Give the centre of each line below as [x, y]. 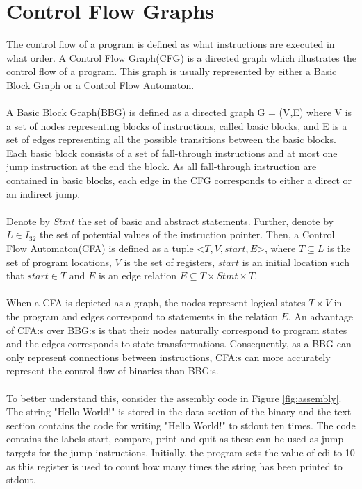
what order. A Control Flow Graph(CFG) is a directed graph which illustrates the [181, 57]
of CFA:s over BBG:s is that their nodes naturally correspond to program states [177, 330]
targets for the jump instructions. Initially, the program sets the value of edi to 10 [181, 452]
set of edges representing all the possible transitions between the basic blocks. [171, 139]
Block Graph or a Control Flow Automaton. [100, 84]
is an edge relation [138, 275]
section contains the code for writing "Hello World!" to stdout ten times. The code [181, 425]
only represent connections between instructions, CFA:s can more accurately [168, 357]
